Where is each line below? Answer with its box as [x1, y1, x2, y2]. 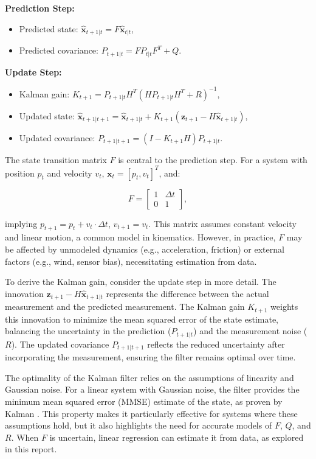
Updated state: [19, 109, 75, 122]
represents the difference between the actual [106, 287, 269, 300]
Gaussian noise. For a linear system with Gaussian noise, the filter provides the [5, 383, 300, 396]
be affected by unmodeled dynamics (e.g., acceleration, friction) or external [5, 243, 284, 256]
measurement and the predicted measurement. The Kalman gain [5, 300, 245, 313]
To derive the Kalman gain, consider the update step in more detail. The [5, 275, 276, 288]
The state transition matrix [5, 153, 107, 166]
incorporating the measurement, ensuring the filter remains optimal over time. [5, 351, 296, 363]
